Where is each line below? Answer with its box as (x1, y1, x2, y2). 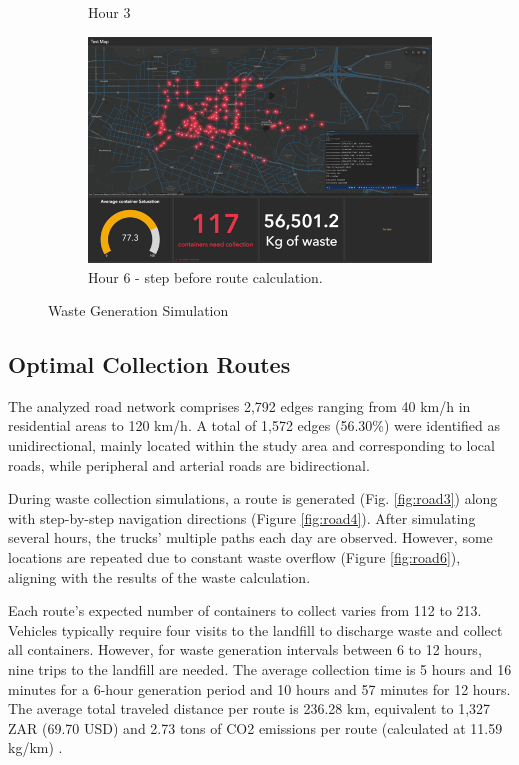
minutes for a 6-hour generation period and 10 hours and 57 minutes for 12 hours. (8, 678, 511, 699)
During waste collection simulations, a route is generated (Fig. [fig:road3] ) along (8, 488, 498, 509)
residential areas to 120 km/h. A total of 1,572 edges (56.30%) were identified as (8, 415, 500, 436)
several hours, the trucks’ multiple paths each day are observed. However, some (8, 527, 493, 548)
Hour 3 (88, 2, 131, 22)
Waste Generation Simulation (48, 300, 229, 321)
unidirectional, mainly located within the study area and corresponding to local (8, 435, 495, 456)
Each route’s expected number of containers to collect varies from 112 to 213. (8, 600, 482, 621)
